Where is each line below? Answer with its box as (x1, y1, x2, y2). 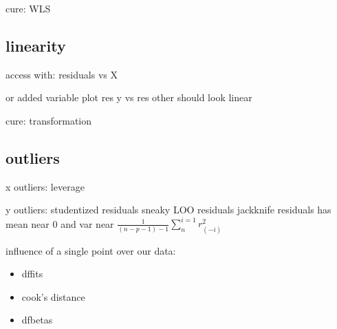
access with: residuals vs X (6, 67, 118, 81)
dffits (21, 266, 43, 281)
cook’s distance (21, 289, 85, 304)
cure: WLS (6, 1, 51, 15)
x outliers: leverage (6, 179, 85, 193)
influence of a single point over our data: (6, 243, 176, 257)
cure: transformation (6, 113, 92, 127)
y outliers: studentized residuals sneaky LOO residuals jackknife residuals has (6, 202, 331, 217)
